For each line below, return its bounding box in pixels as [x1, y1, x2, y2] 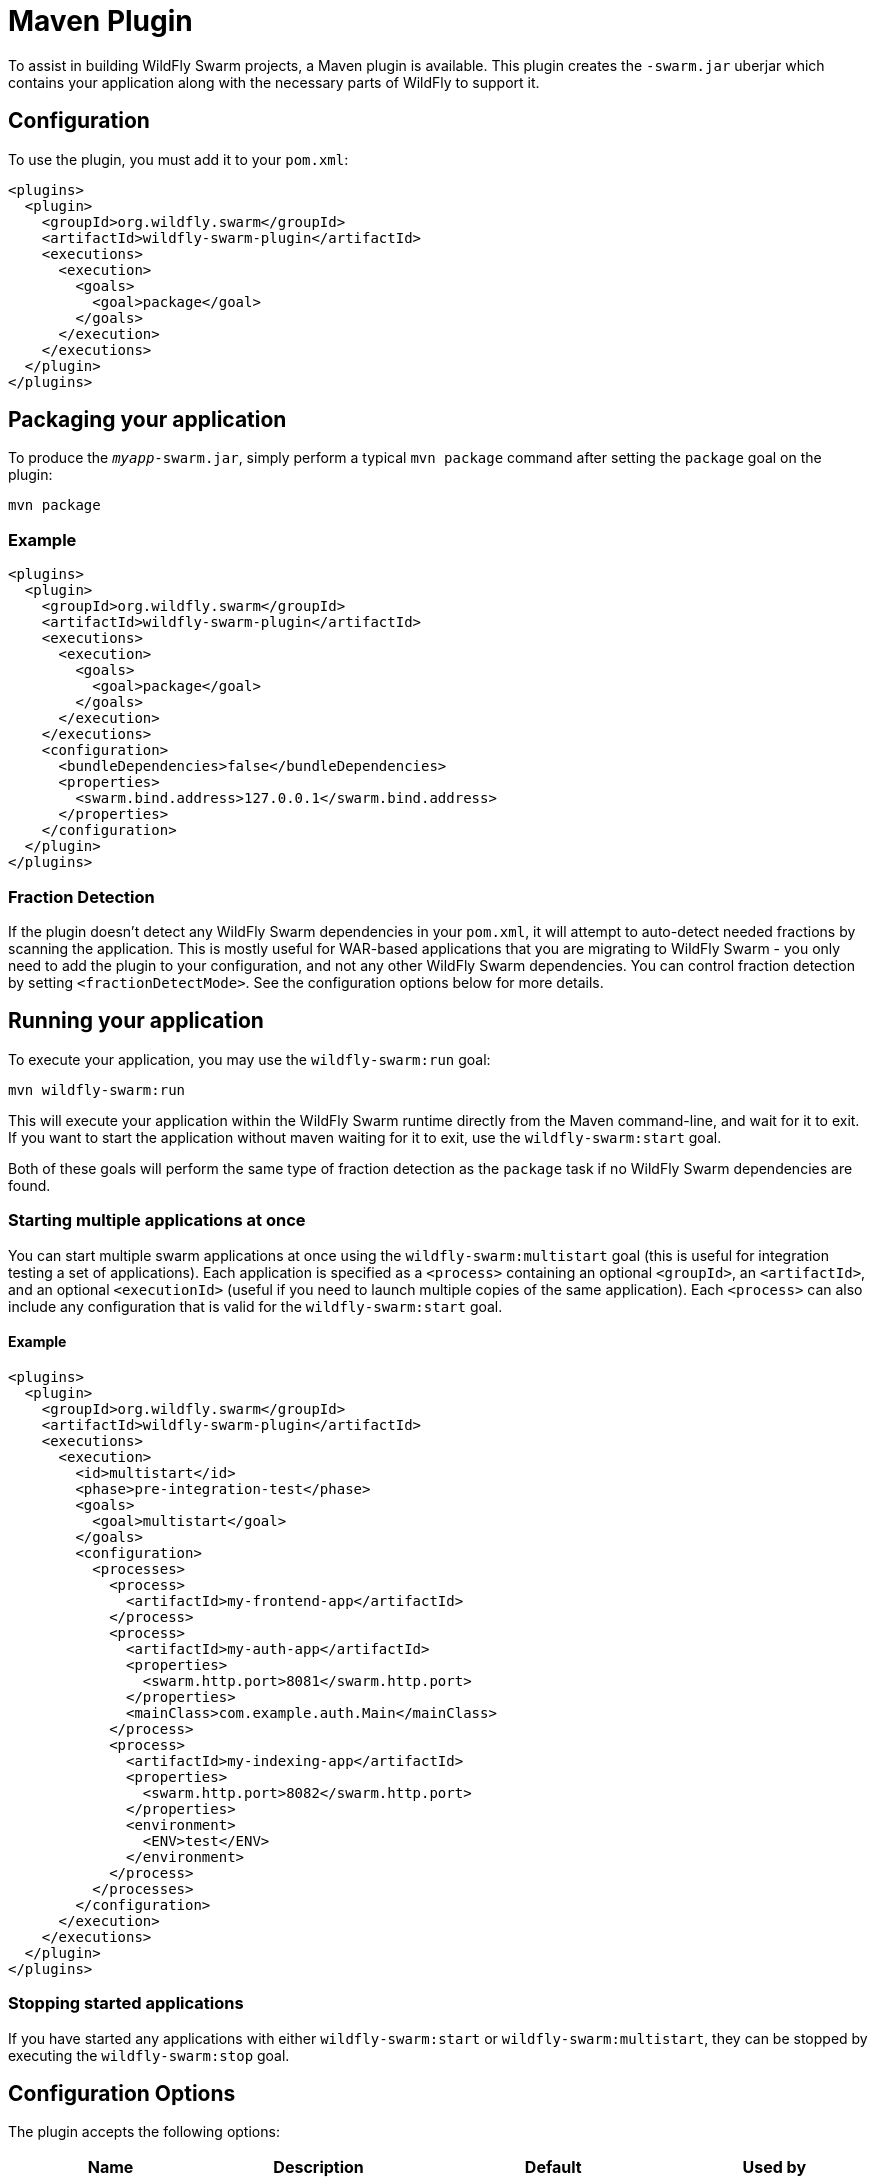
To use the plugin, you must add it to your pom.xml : [8, 150, 349, 168]
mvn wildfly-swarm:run [8, 1081, 186, 1098]
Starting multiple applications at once [8, 1210, 306, 1231]
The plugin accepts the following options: [8, 2123, 280, 2141]
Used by [742, 2157, 807, 2178]
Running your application [8, 1008, 264, 1034]
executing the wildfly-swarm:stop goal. [8, 2046, 290, 2064]
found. [8, 1176, 51, 1194]
